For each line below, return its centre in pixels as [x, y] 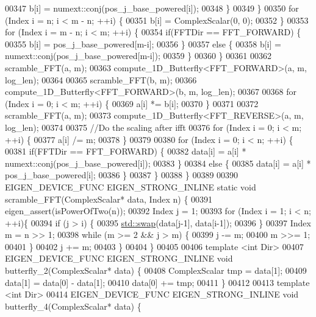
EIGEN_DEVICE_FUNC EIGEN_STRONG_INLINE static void [131, 186]
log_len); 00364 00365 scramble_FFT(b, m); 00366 [101, 79]
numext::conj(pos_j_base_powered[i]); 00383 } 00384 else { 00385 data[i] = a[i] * [158, 163]
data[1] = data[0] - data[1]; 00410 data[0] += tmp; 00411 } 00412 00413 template [157, 282]
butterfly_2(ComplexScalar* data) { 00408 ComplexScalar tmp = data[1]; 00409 [156, 270]
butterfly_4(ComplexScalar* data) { [73, 306]
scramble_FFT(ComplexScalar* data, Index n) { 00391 [109, 199]
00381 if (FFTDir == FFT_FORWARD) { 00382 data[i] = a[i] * [126, 151]
